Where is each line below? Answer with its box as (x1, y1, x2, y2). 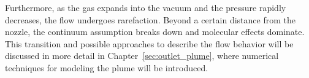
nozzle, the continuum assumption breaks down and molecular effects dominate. (5, 25, 305, 38)
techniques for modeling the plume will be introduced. (5, 61, 208, 74)
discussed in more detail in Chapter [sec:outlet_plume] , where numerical (5, 49, 279, 62)
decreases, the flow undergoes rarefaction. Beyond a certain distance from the (5, 13, 296, 26)
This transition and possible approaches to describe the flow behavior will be (5, 37, 294, 50)
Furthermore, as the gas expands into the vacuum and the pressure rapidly (5, 1, 286, 14)
